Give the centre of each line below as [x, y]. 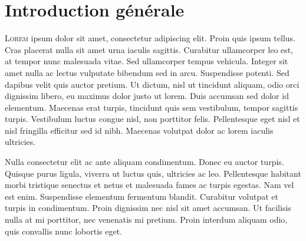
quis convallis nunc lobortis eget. [63, 231]
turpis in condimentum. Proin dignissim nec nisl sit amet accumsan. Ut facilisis [148, 208]
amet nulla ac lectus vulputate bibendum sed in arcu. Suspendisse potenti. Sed [147, 72]
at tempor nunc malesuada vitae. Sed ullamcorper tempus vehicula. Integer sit [147, 61]
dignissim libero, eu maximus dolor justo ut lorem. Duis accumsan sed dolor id [147, 96]
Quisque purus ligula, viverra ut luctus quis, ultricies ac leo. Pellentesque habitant [153, 173]
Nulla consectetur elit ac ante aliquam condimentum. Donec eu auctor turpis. [144, 162]
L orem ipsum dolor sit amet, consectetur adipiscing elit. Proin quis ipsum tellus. [150, 38]
